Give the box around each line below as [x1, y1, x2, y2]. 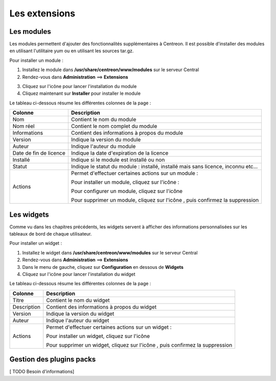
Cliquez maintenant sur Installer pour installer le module [22, 90, 141, 97]
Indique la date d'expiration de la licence [71, 150, 169, 157]
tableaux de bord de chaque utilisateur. [9, 231, 92, 237]
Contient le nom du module [71, 116, 136, 123]
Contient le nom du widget [46, 297, 110, 304]
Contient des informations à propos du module [71, 130, 183, 137]
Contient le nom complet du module [71, 123, 157, 130]
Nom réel [12, 123, 35, 130]
